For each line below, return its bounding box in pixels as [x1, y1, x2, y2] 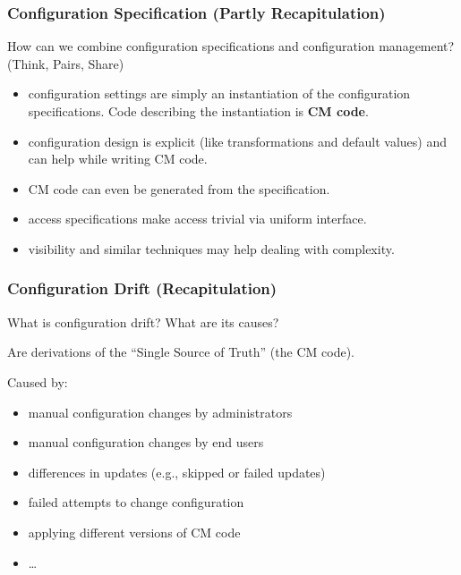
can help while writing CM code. [28, 149, 208, 168]
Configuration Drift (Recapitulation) [7, 277, 277, 300]
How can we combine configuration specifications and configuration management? [7, 37, 455, 55]
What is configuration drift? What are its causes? [7, 312, 279, 331]
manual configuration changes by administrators [28, 402, 293, 421]
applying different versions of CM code [28, 522, 241, 541]
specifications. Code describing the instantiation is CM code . [28, 102, 369, 120]
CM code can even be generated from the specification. [28, 179, 330, 198]
